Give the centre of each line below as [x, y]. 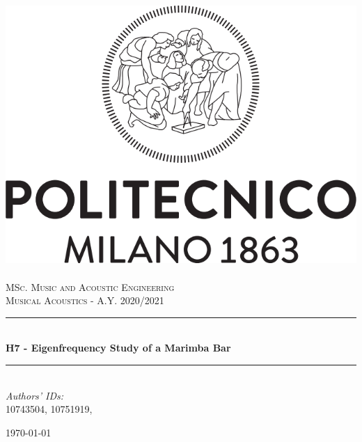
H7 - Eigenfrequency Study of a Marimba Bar [118, 348]
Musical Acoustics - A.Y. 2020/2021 [85, 300]
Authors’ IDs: [35, 395]
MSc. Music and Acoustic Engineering [90, 286]
